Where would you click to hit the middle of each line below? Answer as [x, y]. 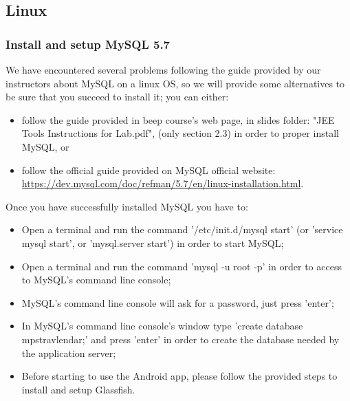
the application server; [69, 353]
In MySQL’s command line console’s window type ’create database [162, 326]
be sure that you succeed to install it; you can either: [117, 97]
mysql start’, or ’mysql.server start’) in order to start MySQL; [153, 242]
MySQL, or [45, 146]
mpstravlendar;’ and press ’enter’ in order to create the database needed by [181, 339]
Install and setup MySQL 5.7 [88, 44]
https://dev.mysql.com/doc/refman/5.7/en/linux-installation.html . [163, 183]
